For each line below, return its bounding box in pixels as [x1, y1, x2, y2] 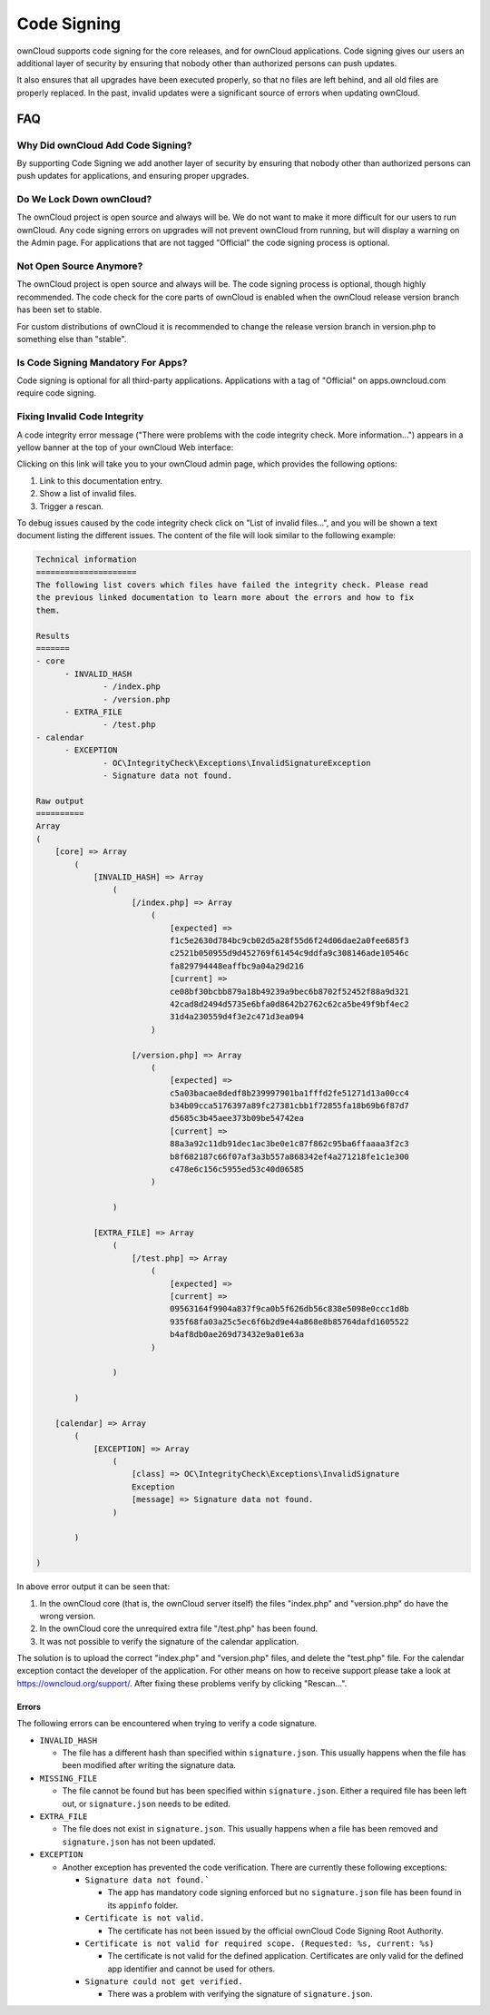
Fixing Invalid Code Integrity [16, 410, 144, 423]
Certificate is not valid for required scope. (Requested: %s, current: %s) [84, 1938, 435, 1949]
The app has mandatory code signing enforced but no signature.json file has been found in [107, 1887, 462, 1898]
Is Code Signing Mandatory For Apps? [16, 356, 188, 369]
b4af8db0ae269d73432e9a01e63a [169, 1330, 304, 1340]
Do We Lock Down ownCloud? [16, 193, 152, 206]
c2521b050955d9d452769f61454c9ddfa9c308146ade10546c [169, 949, 410, 958]
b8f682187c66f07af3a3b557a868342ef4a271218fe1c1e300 [169, 1151, 410, 1162]
